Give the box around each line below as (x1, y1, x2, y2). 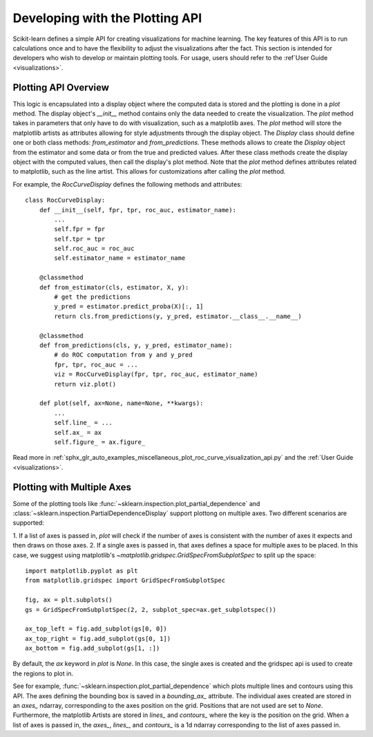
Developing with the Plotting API (12, 10, 202, 26)
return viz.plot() (54, 380, 117, 388)
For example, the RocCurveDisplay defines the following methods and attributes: (12, 180, 242, 188)
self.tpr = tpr (54, 235, 106, 243)
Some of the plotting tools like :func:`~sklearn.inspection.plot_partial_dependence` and (12, 499, 260, 507)
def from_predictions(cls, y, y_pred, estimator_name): (39, 342, 233, 349)
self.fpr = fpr (54, 225, 106, 233)
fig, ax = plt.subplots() (25, 596, 113, 604)
